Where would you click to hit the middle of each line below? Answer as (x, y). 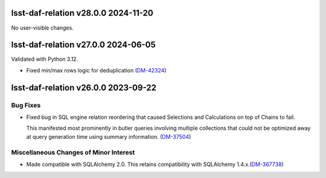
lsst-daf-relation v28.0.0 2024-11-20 (82, 13)
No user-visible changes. (42, 28)
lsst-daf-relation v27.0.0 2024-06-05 (84, 45)
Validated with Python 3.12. (45, 59)
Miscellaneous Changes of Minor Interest (73, 152)
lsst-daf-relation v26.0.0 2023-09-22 (84, 87)
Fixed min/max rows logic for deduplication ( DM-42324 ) (96, 70)
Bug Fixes (26, 105)
